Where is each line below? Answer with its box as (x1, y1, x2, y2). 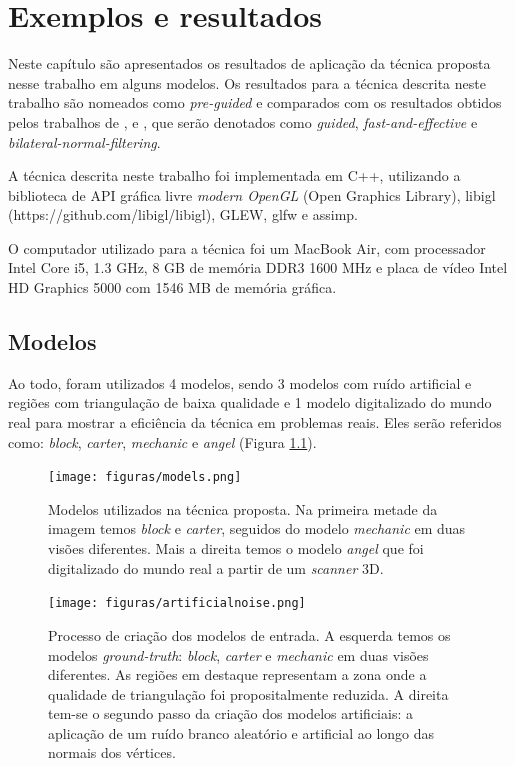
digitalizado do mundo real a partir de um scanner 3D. (48, 557, 384, 578)
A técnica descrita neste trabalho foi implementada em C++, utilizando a (8, 165, 461, 186)
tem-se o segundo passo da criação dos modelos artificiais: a (48, 703, 413, 724)
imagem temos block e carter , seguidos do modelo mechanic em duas (48, 518, 466, 539)
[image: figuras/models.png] (48, 470, 242, 485)
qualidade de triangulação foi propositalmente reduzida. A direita (48, 683, 449, 704)
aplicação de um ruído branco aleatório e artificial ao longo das (48, 722, 435, 743)
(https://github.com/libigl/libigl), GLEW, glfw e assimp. (8, 204, 358, 225)
